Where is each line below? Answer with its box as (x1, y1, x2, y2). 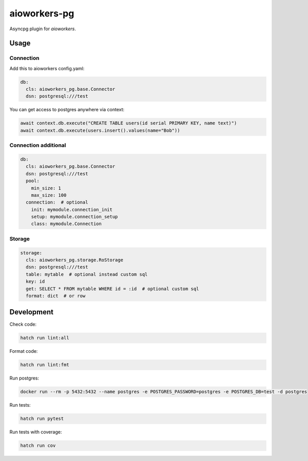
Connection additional (9, 142, 66, 149)
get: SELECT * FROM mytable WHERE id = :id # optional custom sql (26, 286, 199, 292)
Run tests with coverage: (9, 429, 62, 435)
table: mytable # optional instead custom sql (26, 271, 148, 277)
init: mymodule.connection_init (31, 207, 113, 212)
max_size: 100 (31, 192, 67, 198)
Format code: (9, 348, 38, 354)
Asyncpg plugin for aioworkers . (9, 26, 76, 32)
